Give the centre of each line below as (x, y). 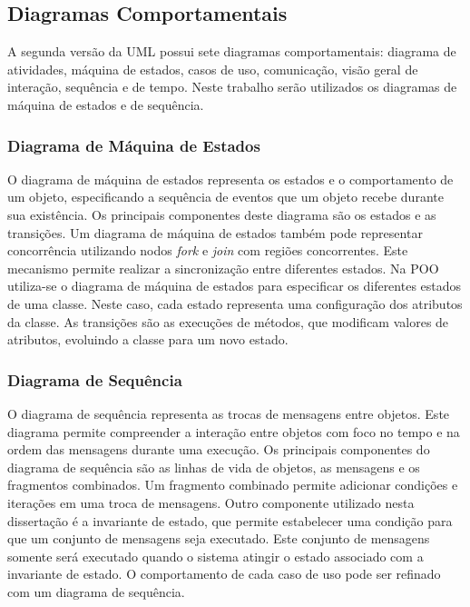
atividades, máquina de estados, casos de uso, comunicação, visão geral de (213, 69)
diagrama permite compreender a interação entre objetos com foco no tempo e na (234, 431)
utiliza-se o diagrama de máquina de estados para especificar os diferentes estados (235, 286)
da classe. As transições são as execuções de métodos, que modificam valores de (228, 321)
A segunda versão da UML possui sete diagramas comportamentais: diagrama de (232, 51)
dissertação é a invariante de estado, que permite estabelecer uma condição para (230, 520)
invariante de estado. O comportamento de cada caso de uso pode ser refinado (224, 574)
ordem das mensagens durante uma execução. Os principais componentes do (219, 449)
